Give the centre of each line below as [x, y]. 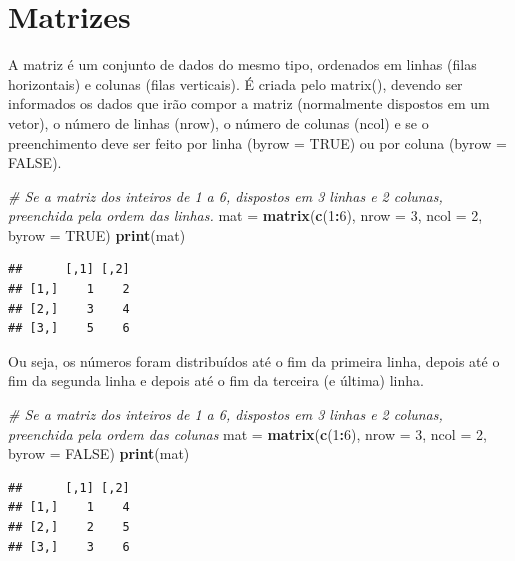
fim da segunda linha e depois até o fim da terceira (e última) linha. [216, 380]
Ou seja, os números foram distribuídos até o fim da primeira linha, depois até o [254, 360]
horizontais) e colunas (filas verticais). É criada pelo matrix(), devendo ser [235, 83]
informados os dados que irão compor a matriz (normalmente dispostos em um [249, 103]
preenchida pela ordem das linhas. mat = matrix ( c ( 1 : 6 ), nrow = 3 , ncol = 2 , [245, 215]
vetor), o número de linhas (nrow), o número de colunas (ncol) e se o [218, 122]
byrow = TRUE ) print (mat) [97, 234]
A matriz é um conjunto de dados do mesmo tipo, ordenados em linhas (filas [242, 64]
